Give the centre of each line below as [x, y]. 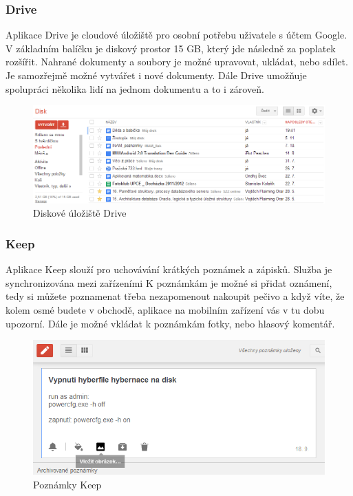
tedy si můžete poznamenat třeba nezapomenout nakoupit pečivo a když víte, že [175, 296]
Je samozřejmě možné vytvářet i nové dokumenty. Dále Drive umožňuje [156, 75]
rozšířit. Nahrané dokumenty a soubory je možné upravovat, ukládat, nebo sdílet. [177, 62]
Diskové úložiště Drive [80, 213]
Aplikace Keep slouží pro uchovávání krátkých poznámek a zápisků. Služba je [169, 269]
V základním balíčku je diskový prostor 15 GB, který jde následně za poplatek [171, 48]
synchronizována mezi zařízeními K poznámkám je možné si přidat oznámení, [169, 282]
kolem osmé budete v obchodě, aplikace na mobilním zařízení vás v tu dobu [165, 310]
